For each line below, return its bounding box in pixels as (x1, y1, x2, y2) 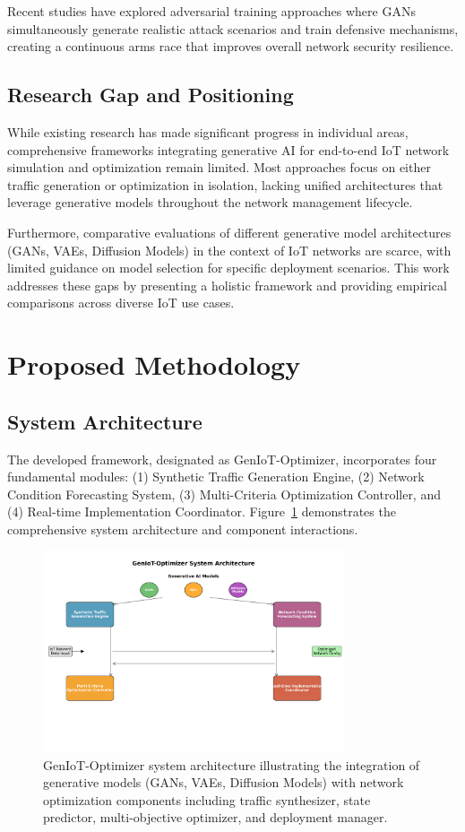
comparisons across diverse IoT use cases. (7, 293, 235, 312)
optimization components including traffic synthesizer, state (43, 790, 371, 809)
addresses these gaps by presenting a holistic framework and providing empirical (7, 275, 447, 294)
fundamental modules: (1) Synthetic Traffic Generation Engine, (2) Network (7, 467, 425, 486)
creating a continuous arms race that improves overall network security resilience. (7, 37, 454, 56)
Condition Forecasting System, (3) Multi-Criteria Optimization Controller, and (7, 484, 441, 503)
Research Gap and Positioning (7, 81, 294, 108)
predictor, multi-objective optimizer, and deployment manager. (43, 808, 388, 827)
